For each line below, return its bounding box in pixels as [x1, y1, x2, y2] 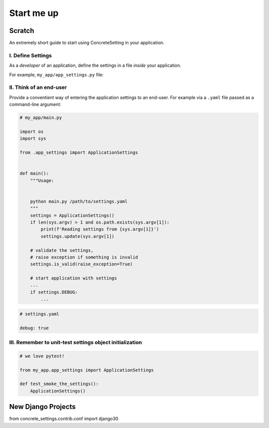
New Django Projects [9, 403, 76, 411]
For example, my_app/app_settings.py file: [9, 71, 104, 77]
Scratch [9, 26, 34, 35]
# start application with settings [30, 275, 117, 281]
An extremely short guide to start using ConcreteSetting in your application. [9, 40, 164, 46]
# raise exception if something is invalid [30, 254, 138, 260]
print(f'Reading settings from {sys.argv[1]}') [40, 226, 159, 232]
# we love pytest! [19, 353, 65, 359]
